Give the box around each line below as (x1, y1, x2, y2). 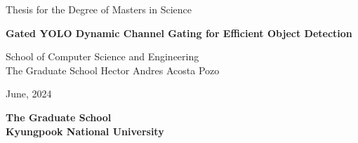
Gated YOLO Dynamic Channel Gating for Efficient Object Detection (6, 25, 352, 40)
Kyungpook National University (6, 123, 164, 138)
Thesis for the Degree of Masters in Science (6, 2, 192, 16)
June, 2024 (6, 86, 52, 101)
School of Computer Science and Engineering (6, 49, 199, 64)
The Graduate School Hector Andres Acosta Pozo (6, 62, 220, 77)
